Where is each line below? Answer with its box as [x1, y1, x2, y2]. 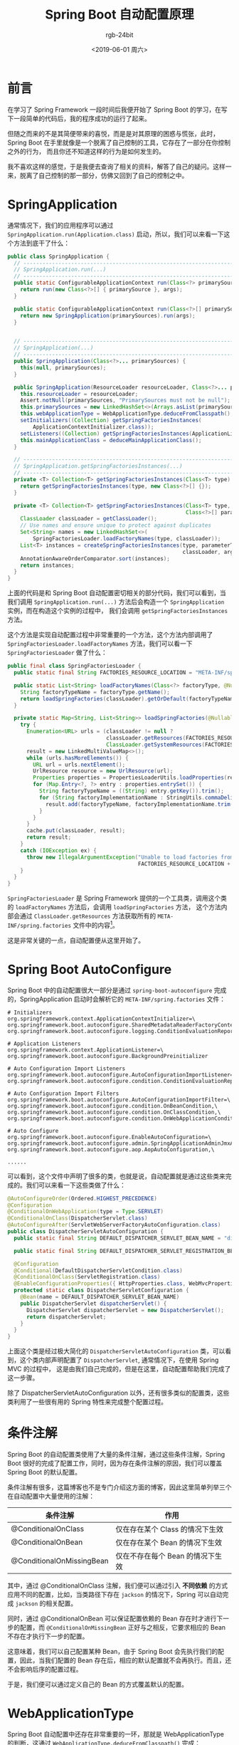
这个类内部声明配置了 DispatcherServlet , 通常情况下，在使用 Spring [19, 1356, 219, 1364]
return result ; [26, 834, 72, 841]
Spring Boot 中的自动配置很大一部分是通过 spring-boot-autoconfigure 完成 [7, 985, 227, 994]
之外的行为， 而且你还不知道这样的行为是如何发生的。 [7, 147, 165, 155]
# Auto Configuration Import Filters [7, 1090, 119, 1097]
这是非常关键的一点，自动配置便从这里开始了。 [7, 936, 144, 944]
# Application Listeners [7, 1040, 81, 1047]
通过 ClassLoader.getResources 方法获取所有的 [19, 912, 156, 921]
